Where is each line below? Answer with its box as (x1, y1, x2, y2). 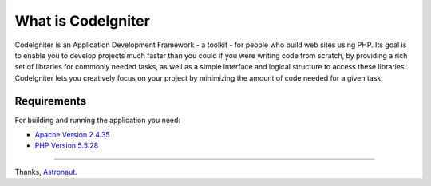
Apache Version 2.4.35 (34, 130, 111, 140)
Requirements (14, 94, 87, 108)
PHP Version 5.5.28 (34, 140, 99, 151)
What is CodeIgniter (14, 12, 151, 30)
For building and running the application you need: (14, 115, 181, 125)
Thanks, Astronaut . (14, 167, 77, 176)
